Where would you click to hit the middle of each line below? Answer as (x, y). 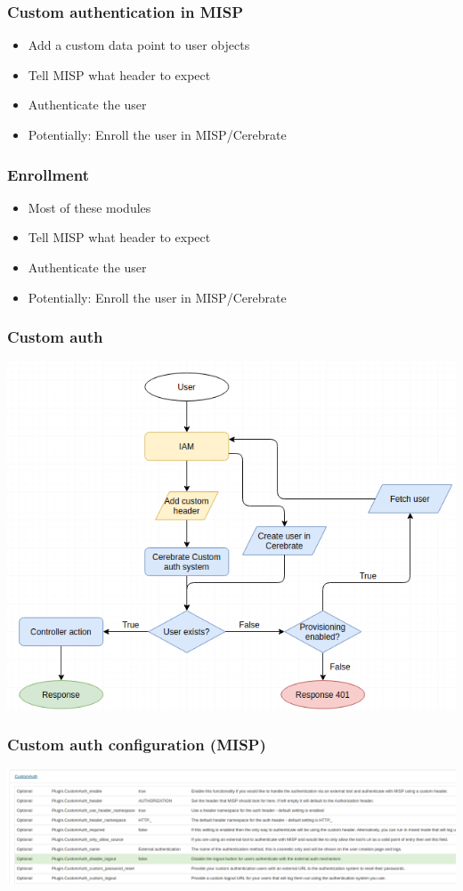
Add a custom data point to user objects (139, 45)
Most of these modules (89, 207)
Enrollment (48, 174)
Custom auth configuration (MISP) (137, 745)
